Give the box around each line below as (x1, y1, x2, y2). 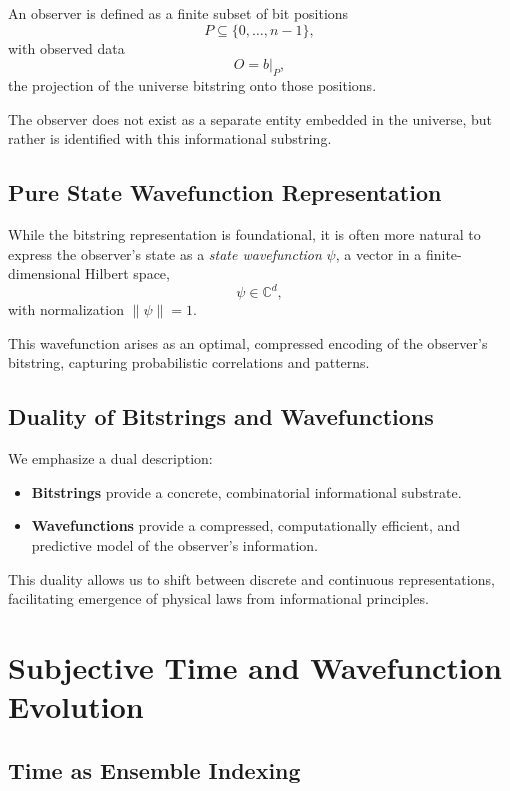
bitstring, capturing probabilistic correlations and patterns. (8, 352, 370, 373)
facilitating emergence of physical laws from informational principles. (8, 588, 429, 609)
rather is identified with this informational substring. (8, 128, 332, 149)
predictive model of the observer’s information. (31, 535, 318, 556)
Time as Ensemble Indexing (8, 754, 301, 785)
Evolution (8, 686, 144, 727)
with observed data (8, 37, 125, 58)
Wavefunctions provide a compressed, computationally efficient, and (31, 515, 461, 536)
